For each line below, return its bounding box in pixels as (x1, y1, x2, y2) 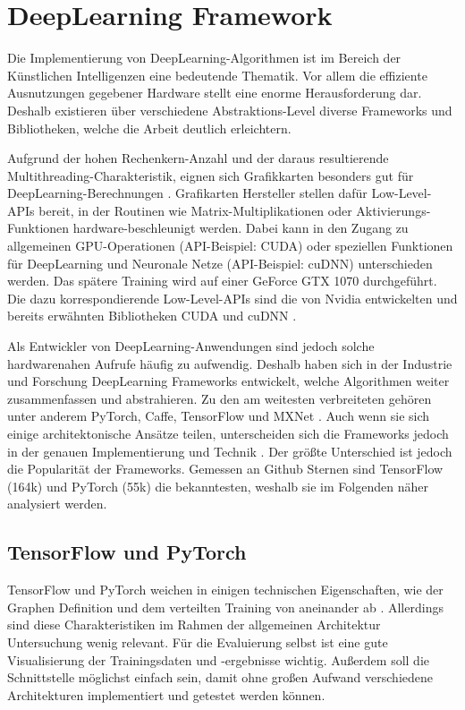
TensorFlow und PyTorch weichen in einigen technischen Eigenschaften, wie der (7, 580, 444, 599)
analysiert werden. (7, 494, 107, 513)
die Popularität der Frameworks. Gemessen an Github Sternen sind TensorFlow (7, 459, 444, 478)
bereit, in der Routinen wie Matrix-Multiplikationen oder (38, 201, 352, 219)
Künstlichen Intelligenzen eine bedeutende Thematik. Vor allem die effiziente (7, 65, 427, 84)
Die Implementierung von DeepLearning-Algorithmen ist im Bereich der (7, 48, 402, 67)
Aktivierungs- (356, 201, 431, 219)
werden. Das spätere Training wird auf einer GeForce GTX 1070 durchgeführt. (7, 271, 437, 290)
